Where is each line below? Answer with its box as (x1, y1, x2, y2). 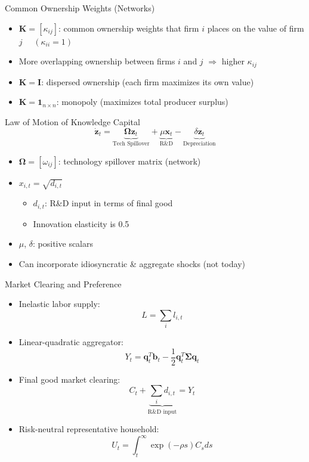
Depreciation (183, 140, 216, 147)
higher (221, 55, 245, 67)
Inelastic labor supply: (18, 297, 100, 310)
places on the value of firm (207, 21, 304, 34)
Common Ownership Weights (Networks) (5, 2, 155, 14)
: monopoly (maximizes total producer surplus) (56, 95, 228, 108)
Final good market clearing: (18, 373, 120, 385)
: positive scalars (33, 237, 94, 250)
